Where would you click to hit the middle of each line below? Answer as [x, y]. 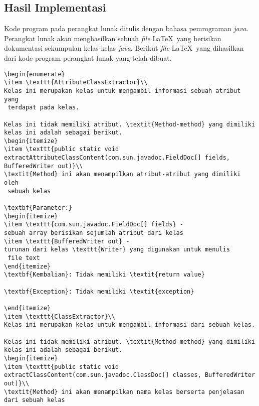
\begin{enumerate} [35, 74]
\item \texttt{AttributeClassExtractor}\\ [76, 83]
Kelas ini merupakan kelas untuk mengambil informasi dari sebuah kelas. [130, 325]
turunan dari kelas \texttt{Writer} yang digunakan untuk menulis [117, 250]
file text [24, 258]
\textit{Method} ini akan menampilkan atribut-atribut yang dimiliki [122, 174]
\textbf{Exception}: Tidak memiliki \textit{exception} [99, 291]
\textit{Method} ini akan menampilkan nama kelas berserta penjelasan [124, 392]
